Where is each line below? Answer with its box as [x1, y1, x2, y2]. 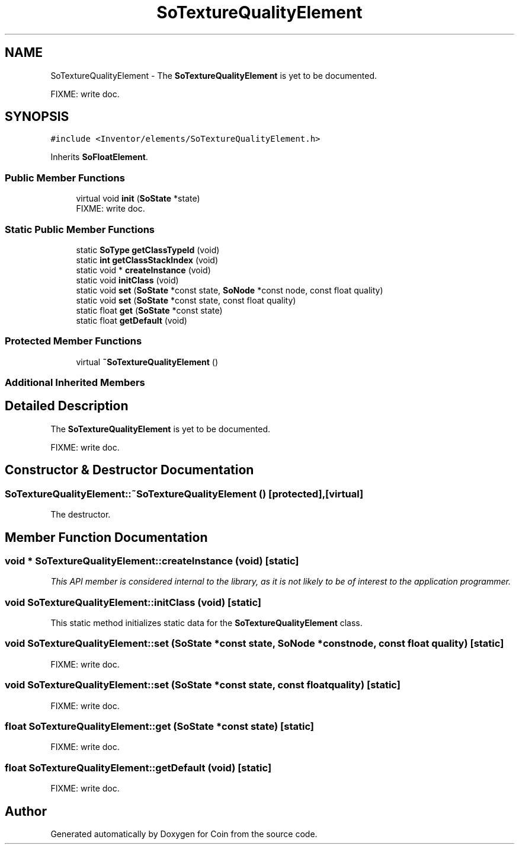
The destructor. [50, 509, 111, 520]
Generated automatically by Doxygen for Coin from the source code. [50, 828, 318, 839]
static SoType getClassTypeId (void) [76, 244, 220, 255]
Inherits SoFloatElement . [50, 152, 148, 162]
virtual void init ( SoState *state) [76, 193, 200, 204]
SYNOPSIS [5, 109, 69, 125]
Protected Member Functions [5, 335, 142, 347]
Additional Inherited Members [5, 376, 145, 389]
